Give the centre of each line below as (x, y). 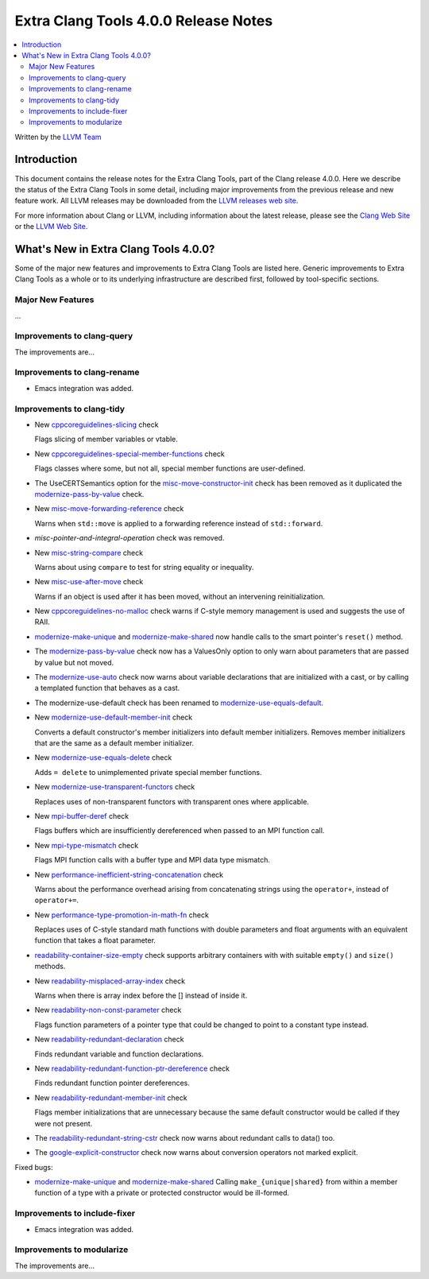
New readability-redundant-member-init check (111, 1098)
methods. (50, 967)
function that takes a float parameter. (95, 940)
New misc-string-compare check (89, 552)
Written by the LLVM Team (58, 137)
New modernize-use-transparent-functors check (115, 787)
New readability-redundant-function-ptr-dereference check (132, 1068)
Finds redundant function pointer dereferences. (112, 1083)
